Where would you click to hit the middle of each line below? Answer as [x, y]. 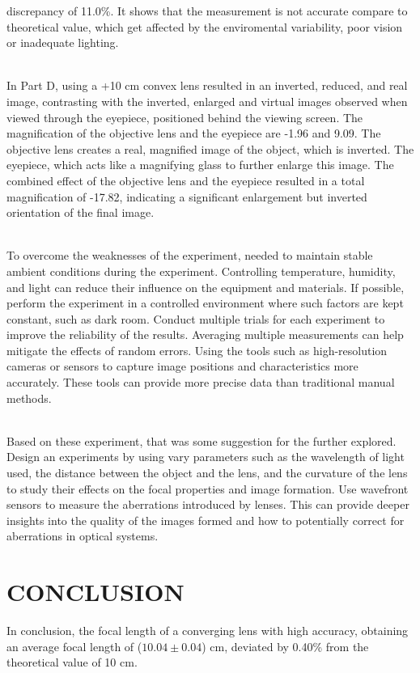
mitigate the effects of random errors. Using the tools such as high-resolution [197, 350]
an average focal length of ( [74, 646]
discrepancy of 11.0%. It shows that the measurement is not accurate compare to [207, 11]
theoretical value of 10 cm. [72, 662]
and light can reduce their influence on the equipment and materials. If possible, [206, 287]
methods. [29, 398]
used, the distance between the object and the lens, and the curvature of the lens [207, 473]
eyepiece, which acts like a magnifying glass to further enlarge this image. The [200, 165]
